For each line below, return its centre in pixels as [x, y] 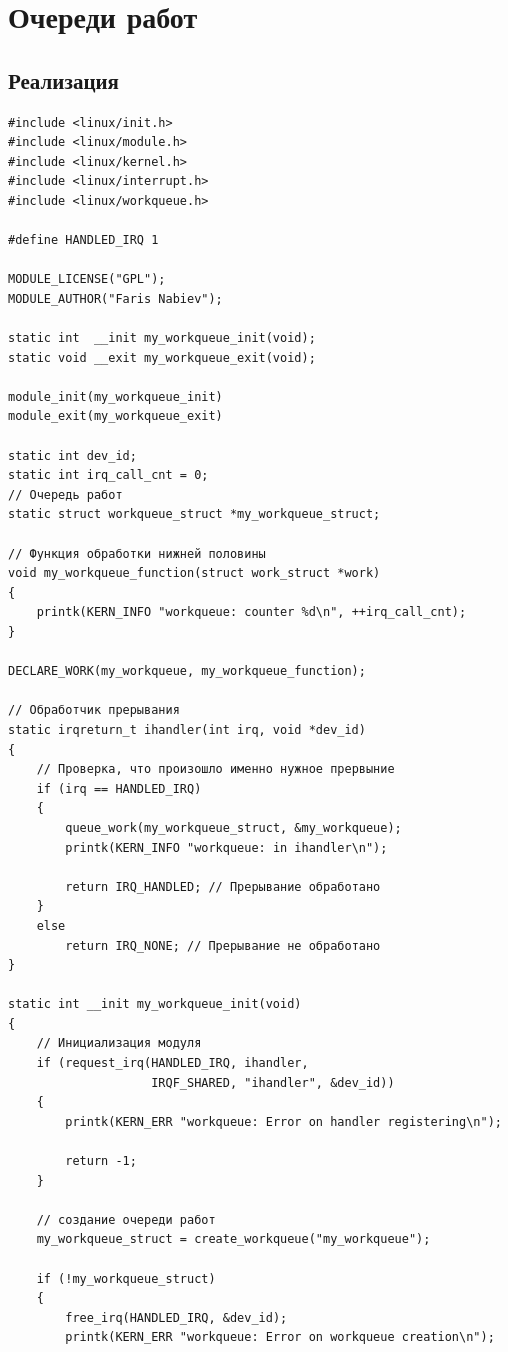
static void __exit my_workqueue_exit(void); [162, 357]
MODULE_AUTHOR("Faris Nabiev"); [115, 298]
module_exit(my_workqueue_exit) [115, 416]
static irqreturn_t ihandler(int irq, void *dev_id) [187, 729]
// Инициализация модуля [119, 1043]
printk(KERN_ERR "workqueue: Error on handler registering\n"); [283, 1121]
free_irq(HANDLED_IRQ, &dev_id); [176, 1317]
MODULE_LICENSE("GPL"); [87, 279]
